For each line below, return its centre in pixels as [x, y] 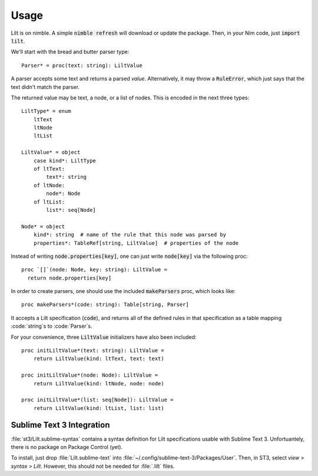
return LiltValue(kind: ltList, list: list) [99, 408]
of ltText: [49, 169]
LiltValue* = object [51, 152]
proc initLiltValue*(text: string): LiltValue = [93, 351]
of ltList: [49, 202]
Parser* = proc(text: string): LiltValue [82, 65]
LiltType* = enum [46, 111]
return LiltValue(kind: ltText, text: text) [99, 359]
